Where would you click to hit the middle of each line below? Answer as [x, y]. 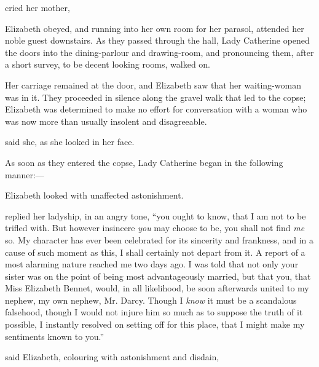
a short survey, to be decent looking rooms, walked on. [108, 64]
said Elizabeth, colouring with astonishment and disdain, [112, 357]
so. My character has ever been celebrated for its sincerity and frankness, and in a [159, 239]
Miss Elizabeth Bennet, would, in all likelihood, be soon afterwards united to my [157, 288]
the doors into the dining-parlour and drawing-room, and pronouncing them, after [159, 52]
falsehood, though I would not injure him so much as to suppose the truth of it [154, 312]
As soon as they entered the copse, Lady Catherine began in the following [144, 162]
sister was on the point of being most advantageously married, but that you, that [158, 276]
